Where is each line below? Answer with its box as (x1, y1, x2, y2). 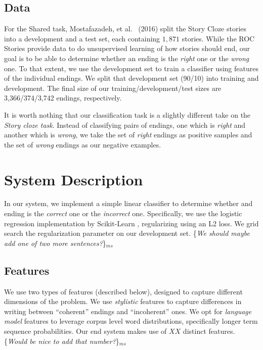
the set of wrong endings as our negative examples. (4, 139, 161, 149)
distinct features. (183, 326, 235, 336)
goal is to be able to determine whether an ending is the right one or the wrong (4, 53, 249, 63)
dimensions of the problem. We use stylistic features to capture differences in (4, 296, 242, 307)
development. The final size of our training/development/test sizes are (4, 82, 222, 93)
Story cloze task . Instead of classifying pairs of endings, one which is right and (4, 119, 246, 130)
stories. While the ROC (182, 33, 255, 43)
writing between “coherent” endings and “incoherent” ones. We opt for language (4, 306, 252, 316)
